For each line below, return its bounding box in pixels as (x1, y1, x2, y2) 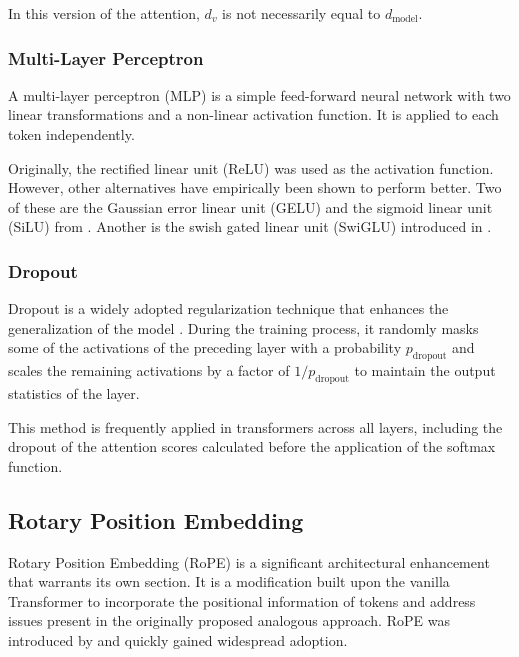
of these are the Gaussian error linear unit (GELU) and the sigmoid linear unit (8, 196, 493, 217)
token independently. (8, 124, 135, 144)
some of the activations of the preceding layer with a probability (8, 337, 402, 358)
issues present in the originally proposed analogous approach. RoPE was (8, 610, 450, 631)
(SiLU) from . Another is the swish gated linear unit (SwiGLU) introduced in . (8, 216, 492, 237)
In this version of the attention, (8, 3, 200, 23)
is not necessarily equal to (222, 3, 381, 23)
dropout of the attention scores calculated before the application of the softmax (8, 436, 496, 457)
